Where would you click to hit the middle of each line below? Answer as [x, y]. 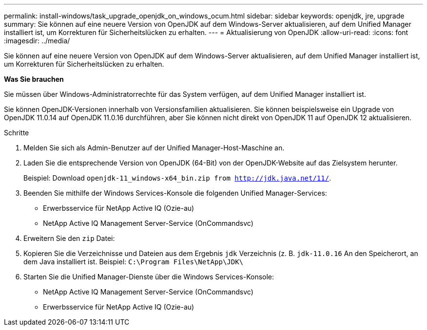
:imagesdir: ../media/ [37, 41]
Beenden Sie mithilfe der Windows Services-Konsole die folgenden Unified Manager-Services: [175, 193]
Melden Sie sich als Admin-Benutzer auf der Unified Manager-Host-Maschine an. [154, 148]
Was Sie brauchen [34, 79]
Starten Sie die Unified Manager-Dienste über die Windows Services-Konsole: [149, 277]
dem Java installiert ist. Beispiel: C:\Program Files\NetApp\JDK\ [134, 262]
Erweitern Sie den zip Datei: [69, 238]
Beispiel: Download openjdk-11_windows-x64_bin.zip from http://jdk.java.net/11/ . [177, 178]
